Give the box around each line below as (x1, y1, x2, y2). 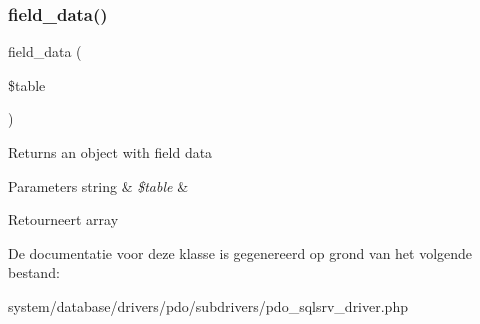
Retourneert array (8, 209, 119, 230)
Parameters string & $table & (8, 175, 189, 196)
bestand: (8, 262, 60, 283)
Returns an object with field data (8, 142, 213, 162)
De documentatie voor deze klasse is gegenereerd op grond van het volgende (8, 242, 473, 263)
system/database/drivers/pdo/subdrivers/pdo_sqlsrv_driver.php (8, 295, 408, 316)
